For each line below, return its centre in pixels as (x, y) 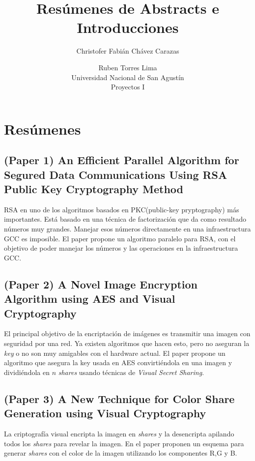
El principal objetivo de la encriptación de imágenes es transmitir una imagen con (127, 333)
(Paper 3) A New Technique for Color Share (119, 398)
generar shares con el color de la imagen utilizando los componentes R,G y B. (121, 453)
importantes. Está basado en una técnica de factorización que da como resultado (125, 219)
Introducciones (128, 27)
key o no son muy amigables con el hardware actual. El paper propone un (115, 353)
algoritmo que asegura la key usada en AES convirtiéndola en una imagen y (118, 362)
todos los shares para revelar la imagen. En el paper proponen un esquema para (124, 443)
